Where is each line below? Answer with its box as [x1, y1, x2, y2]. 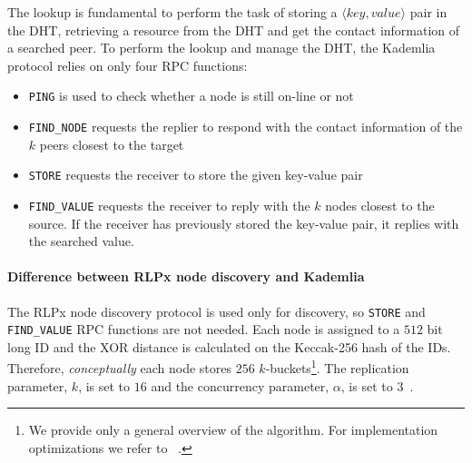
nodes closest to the [325, 195, 435, 214]
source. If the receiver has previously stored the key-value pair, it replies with [28, 213, 459, 232]
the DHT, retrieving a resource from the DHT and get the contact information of [7, 20, 460, 39]
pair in [409, 3, 447, 21]
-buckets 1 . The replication [265, 356, 409, 378]
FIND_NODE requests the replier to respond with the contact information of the [28, 117, 463, 136]
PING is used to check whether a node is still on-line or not [28, 86, 354, 105]
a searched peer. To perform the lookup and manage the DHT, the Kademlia [7, 38, 436, 57]
